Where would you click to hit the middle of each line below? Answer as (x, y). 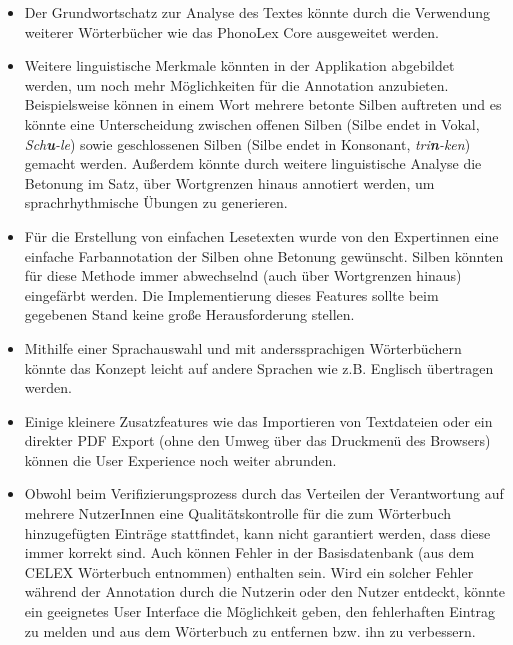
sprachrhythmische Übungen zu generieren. (156, 202)
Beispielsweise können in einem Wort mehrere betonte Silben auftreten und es (263, 104)
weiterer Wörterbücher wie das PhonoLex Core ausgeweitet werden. (231, 31)
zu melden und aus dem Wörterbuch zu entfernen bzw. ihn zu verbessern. (250, 630)
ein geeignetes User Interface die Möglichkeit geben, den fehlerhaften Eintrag (260, 611)
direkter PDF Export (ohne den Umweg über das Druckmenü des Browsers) (257, 440)
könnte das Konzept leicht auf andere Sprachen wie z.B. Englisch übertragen (259, 367)
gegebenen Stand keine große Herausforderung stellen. (189, 314)
